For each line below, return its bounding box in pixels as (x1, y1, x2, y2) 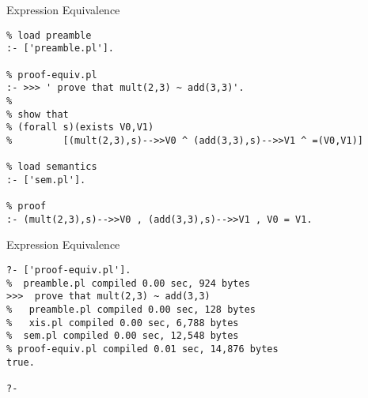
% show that (6, 108, 69, 120)
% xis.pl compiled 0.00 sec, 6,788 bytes (6, 317, 239, 329)
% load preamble (6, 29, 92, 41)
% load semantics (6, 161, 97, 173)
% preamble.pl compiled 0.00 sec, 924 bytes (6, 277, 250, 289)
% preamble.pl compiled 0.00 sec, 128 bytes (6, 304, 256, 315)
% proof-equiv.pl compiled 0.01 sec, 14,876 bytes (6, 343, 279, 355)
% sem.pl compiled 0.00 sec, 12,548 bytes (6, 330, 239, 342)
